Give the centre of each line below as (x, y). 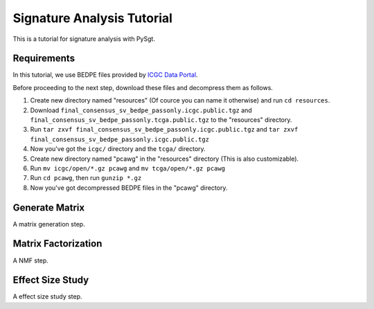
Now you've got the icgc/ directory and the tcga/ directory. (118, 149)
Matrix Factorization (57, 244)
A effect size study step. (47, 297)
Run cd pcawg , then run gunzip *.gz (86, 178)
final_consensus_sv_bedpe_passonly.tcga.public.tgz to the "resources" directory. (161, 120)
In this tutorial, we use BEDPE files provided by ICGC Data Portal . (105, 75)
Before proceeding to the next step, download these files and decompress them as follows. (143, 87)
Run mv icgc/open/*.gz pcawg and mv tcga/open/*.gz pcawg (127, 168)
